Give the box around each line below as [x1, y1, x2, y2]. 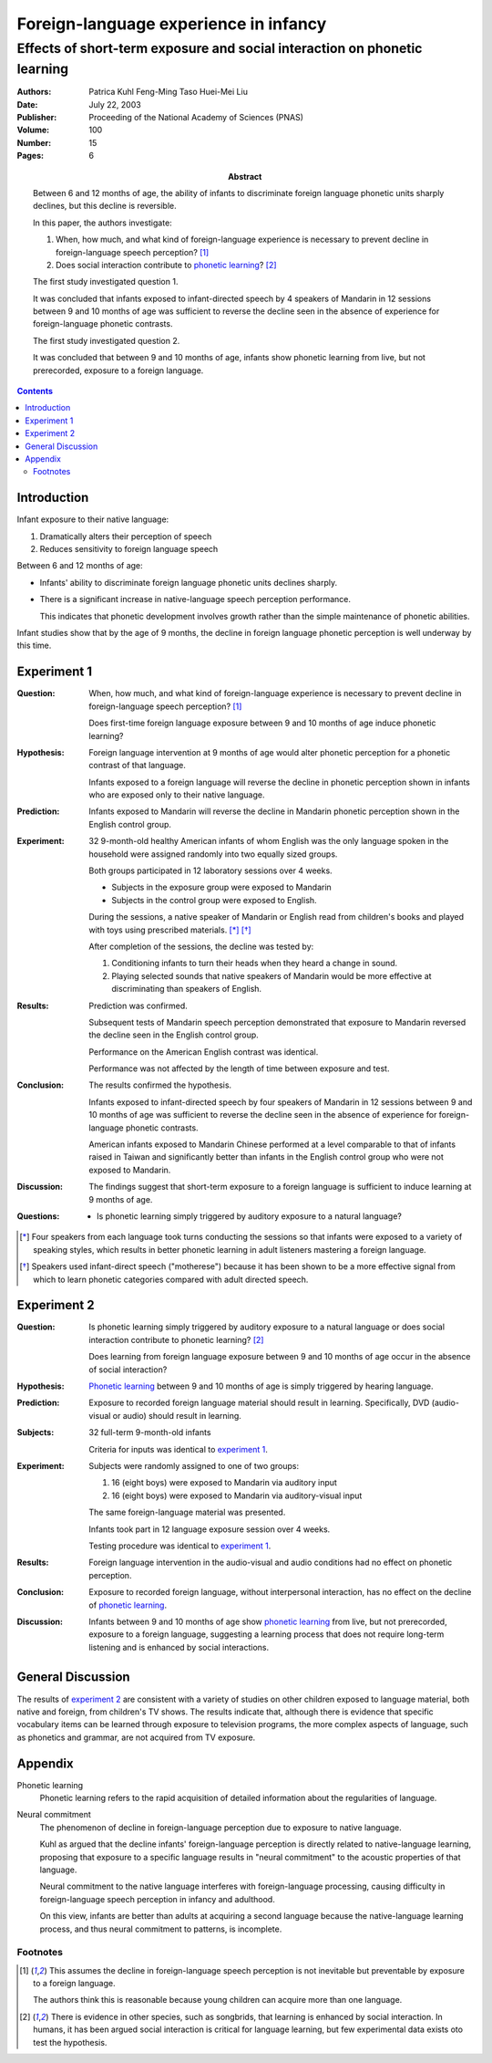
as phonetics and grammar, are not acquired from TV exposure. [16, 1732, 256, 1743]
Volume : [16, 124, 50, 136]
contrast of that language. [88, 760, 187, 771]
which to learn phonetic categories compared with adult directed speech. [33, 1274, 309, 1285]
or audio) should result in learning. [112, 1410, 241, 1421]
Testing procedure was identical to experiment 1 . [88, 1540, 272, 1551]
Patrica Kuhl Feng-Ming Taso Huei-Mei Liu [88, 87, 248, 98]
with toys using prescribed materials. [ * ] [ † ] [88, 924, 251, 935]
